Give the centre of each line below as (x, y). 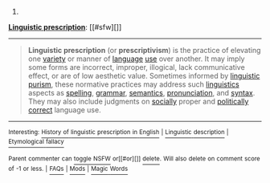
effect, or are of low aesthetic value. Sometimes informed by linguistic (144, 76)
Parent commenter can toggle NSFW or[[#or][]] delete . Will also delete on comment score (134, 159)
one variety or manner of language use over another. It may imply (136, 59)
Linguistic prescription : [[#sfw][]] (65, 27)
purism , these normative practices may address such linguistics (133, 84)
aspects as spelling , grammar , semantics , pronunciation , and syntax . (141, 93)
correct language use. (65, 110)
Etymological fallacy (36, 142)
